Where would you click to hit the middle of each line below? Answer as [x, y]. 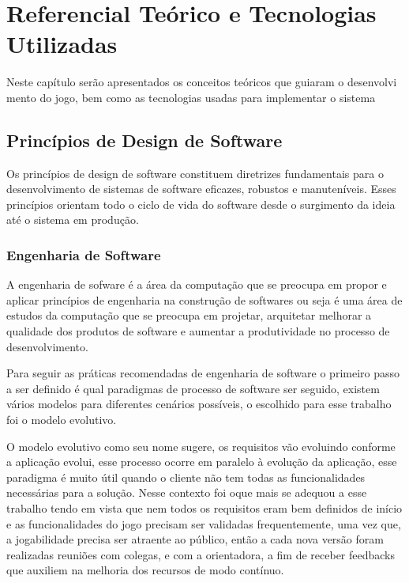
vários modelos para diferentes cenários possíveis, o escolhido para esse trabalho [199, 404]
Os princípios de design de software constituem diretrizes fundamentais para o [195, 173]
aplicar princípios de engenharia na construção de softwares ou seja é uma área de [204, 299]
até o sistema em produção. [73, 220]
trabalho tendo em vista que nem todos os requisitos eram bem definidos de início [204, 508]
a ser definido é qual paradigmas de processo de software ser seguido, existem [193, 388]
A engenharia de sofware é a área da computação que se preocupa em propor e [197, 284]
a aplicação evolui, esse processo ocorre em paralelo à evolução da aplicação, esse [202, 462]
